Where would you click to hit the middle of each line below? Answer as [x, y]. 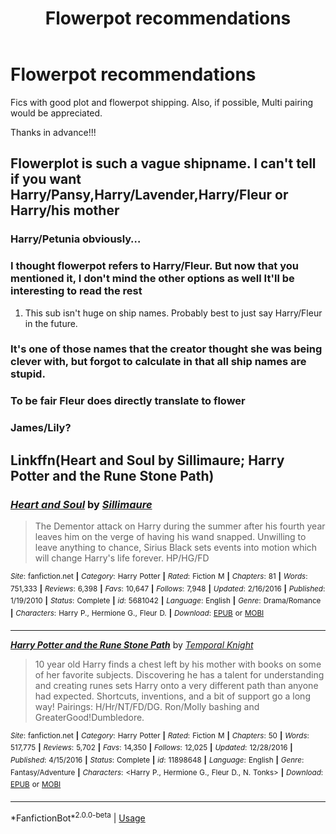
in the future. [51, 323]
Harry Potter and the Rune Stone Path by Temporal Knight [132, 644]
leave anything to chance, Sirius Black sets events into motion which [176, 547]
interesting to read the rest [76, 291]
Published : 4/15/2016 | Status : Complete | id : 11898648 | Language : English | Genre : [157, 760]
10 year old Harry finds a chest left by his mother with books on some [178, 664]
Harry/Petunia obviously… [76, 239]
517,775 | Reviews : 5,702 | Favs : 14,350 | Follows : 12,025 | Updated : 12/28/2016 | [151, 748]
